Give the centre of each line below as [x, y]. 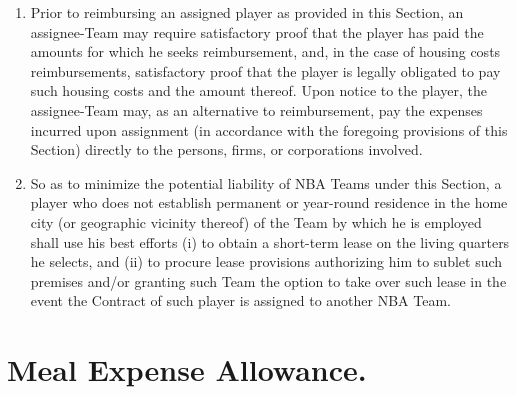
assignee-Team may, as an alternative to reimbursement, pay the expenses [256, 109]
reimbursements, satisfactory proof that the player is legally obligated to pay [265, 70]
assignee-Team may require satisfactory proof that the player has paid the [257, 31]
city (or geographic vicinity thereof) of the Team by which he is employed [256, 221]
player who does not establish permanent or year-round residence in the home [269, 202]
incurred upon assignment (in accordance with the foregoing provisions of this [269, 129]
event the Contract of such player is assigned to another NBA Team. [240, 300]
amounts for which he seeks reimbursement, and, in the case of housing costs [265, 51]
